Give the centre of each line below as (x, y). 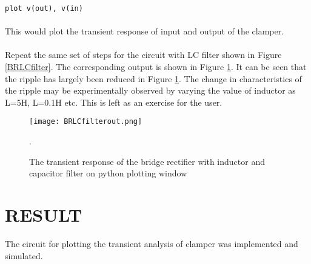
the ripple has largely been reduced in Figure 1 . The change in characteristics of (153, 78)
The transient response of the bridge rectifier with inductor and (147, 161)
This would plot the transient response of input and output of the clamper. (145, 31)
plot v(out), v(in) (44, 8)
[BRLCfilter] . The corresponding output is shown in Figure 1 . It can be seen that (156, 67)
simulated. (24, 255)
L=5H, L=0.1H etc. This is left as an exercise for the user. (114, 102)
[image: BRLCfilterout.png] (86, 122)
